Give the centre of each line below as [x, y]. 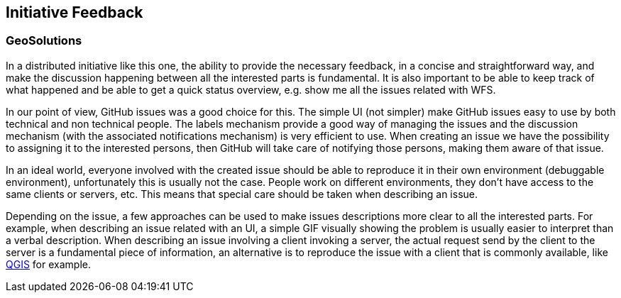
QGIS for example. [48, 264]
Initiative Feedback [75, 12]
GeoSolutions [44, 41]
